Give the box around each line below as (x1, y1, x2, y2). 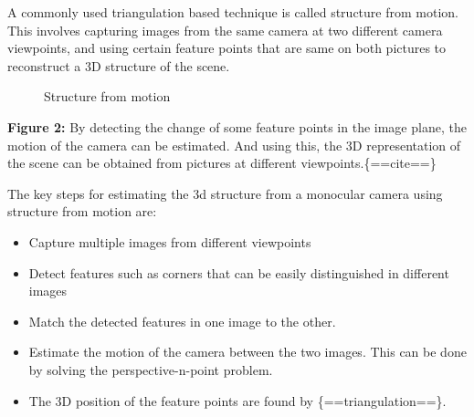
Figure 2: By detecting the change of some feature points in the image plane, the (7, 117, 467, 136)
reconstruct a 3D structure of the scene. (7, 56, 230, 75)
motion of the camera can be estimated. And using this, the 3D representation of (7, 135, 461, 154)
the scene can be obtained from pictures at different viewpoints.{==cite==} (7, 153, 437, 172)
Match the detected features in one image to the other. (28, 311, 336, 330)
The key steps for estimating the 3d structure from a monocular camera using (7, 183, 443, 203)
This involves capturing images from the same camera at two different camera (7, 20, 443, 39)
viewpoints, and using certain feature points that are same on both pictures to (7, 38, 447, 57)
